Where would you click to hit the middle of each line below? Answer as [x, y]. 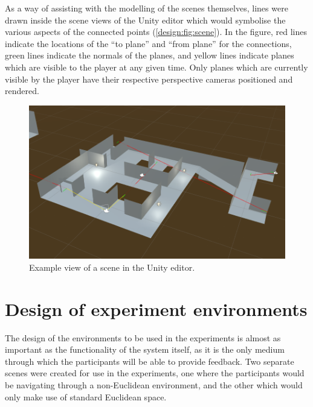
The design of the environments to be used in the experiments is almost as [143, 337]
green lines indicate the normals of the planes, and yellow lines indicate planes [150, 55]
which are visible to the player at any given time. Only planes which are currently [156, 67]
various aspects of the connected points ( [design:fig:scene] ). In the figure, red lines [156, 32]
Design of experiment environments [156, 308]
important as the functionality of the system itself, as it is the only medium [145, 349]
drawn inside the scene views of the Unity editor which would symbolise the [145, 20]
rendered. [22, 91]
